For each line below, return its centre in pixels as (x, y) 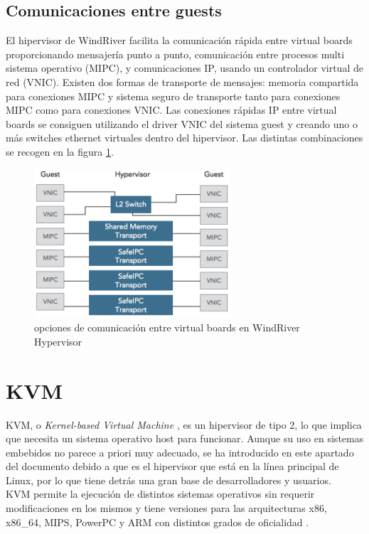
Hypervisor (58, 341)
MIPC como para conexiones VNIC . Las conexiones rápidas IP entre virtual (171, 110)
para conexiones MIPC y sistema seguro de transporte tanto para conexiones (173, 96)
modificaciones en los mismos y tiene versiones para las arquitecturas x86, (166, 508)
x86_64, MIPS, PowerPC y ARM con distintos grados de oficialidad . (157, 522)
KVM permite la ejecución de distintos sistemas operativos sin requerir (160, 494)
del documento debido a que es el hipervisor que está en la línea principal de (172, 466)
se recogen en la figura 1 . (60, 151)
